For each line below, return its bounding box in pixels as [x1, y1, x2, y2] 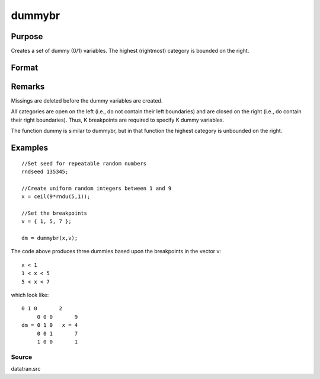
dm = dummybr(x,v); [21, 235, 78, 241]
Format [11, 62, 39, 72]
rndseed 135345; [21, 168, 69, 175]
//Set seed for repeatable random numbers [21, 160, 147, 167]
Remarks [11, 81, 45, 91]
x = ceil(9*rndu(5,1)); [21, 193, 91, 200]
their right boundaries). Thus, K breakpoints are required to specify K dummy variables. [11, 116, 225, 123]
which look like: [11, 291, 49, 299]
